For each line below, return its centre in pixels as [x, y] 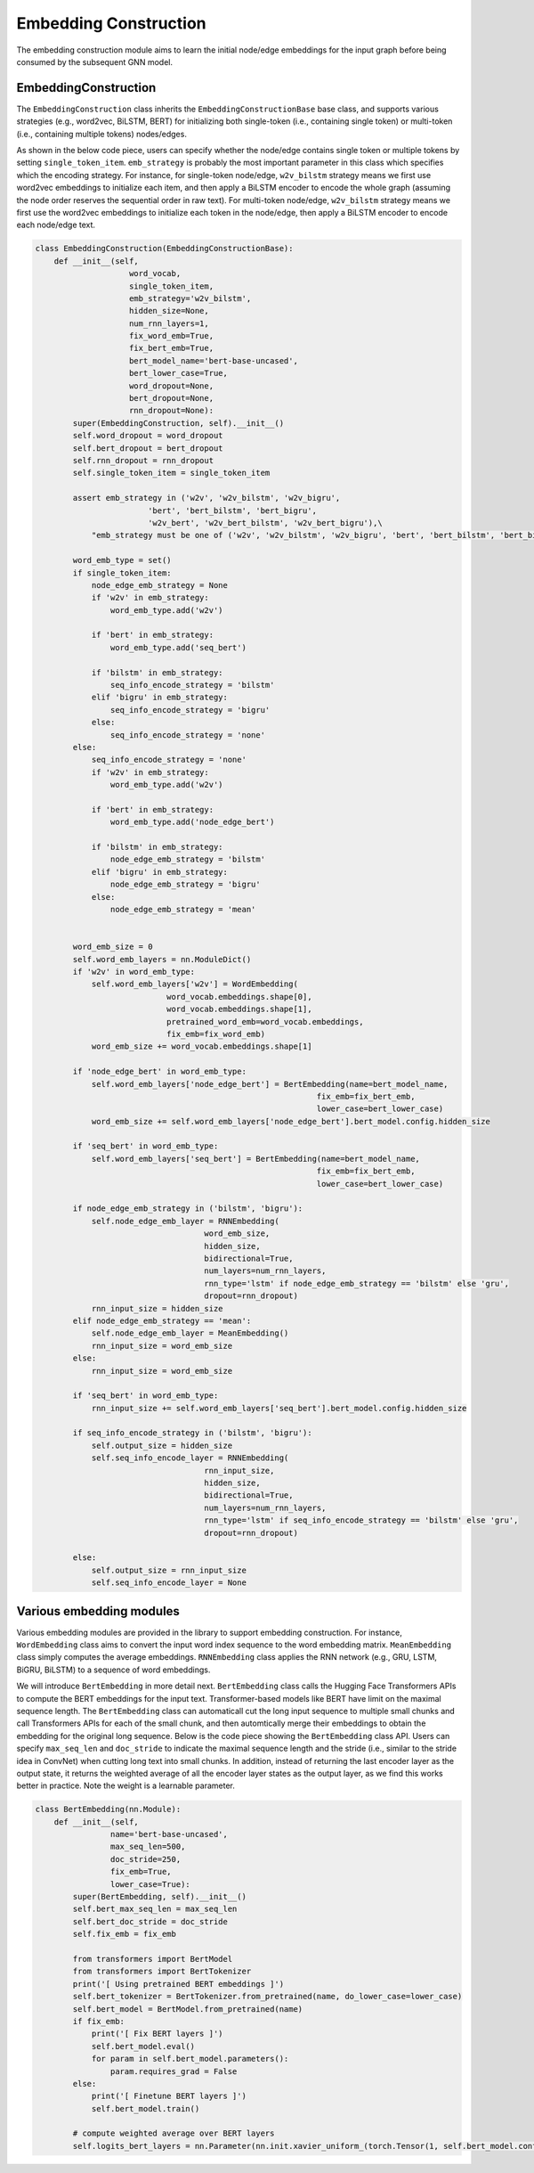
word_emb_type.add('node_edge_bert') [192, 822]
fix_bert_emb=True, [171, 348]
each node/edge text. [56, 225]
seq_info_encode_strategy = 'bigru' [190, 710]
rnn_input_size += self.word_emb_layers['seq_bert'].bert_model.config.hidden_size [279, 1408]
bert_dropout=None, [171, 398]
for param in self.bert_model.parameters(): [190, 2059]
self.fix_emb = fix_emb [125, 1934]
